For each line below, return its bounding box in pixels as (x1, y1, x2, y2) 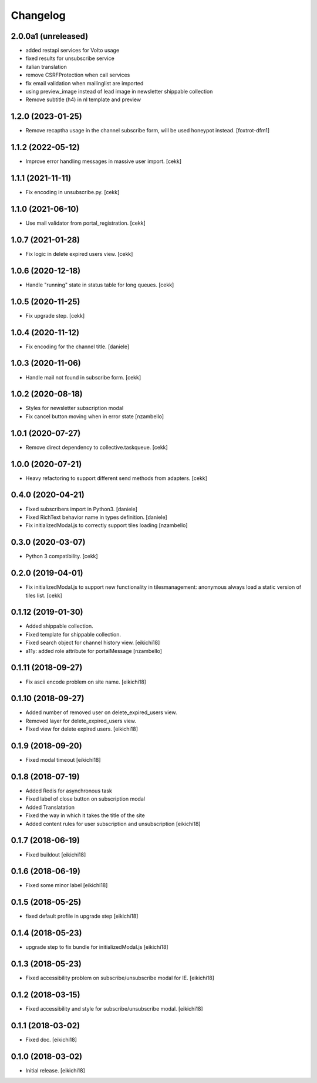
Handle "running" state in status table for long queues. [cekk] (25, 281, 174, 288)
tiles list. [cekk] (25, 592, 63, 599)
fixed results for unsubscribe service (25, 55, 114, 62)
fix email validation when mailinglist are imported (25, 79, 144, 86)
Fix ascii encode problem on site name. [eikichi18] (25, 678, 147, 685)
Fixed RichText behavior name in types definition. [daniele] (25, 514, 167, 521)
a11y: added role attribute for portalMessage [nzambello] (25, 647, 163, 654)
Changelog (11, 9, 66, 22)
